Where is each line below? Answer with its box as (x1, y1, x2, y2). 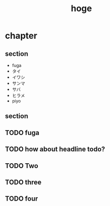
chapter (5, 30, 37, 41)
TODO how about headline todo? (5, 145, 105, 154)
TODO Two (5, 161, 39, 170)
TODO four (5, 195, 38, 203)
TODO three (5, 178, 42, 186)
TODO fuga (5, 128, 40, 137)
